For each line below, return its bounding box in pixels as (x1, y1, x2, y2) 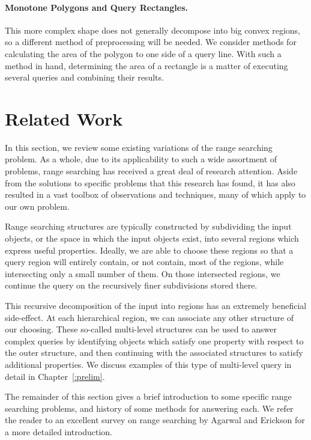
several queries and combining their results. (5, 71, 164, 84)
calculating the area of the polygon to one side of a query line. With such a (5, 47, 282, 60)
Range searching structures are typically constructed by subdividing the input (5, 220, 292, 233)
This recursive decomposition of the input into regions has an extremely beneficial (5, 299, 307, 312)
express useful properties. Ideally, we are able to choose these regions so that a (5, 243, 294, 256)
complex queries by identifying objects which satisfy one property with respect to (5, 334, 304, 347)
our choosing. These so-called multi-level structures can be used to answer (5, 323, 277, 335)
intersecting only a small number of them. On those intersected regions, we (5, 267, 280, 280)
